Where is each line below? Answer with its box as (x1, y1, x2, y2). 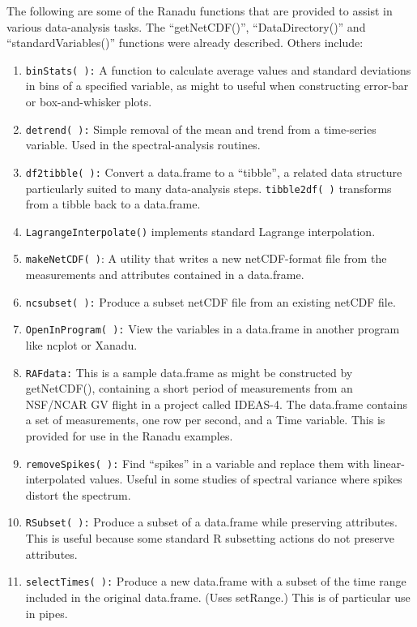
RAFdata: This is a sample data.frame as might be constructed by (25, 363, 353, 380)
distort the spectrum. (25, 486, 131, 503)
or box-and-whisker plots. (25, 93, 152, 110)
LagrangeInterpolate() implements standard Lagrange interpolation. (25, 222, 376, 239)
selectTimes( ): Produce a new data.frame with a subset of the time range (25, 573, 406, 590)
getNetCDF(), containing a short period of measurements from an (25, 380, 353, 397)
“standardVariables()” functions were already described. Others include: (6, 34, 364, 51)
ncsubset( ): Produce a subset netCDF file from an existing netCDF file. (25, 293, 396, 310)
